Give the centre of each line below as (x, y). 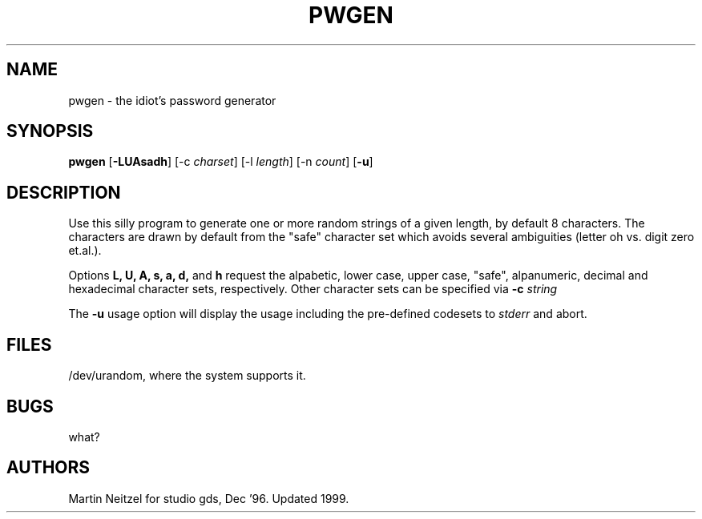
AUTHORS (48, 468)
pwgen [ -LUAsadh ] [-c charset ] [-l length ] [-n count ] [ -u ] (221, 162)
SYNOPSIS (50, 131)
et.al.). (85, 251)
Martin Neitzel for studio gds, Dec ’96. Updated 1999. (209, 498)
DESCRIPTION (64, 192)
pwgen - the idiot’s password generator (172, 100)
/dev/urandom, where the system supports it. (187, 376)
